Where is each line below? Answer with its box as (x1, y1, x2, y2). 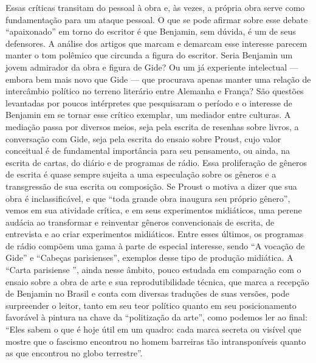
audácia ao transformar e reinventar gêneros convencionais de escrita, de (5, 215, 275, 228)
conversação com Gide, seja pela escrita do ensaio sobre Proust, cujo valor (5, 132, 281, 145)
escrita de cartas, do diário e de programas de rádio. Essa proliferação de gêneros (5, 156, 307, 168)
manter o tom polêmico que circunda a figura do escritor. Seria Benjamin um (5, 49, 293, 61)
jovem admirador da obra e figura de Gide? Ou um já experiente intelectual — (5, 60, 298, 73)
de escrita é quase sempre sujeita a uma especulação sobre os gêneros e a (5, 168, 276, 181)
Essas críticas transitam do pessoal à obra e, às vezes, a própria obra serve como (5, 1, 305, 13)
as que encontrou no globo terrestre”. (5, 347, 143, 359)
